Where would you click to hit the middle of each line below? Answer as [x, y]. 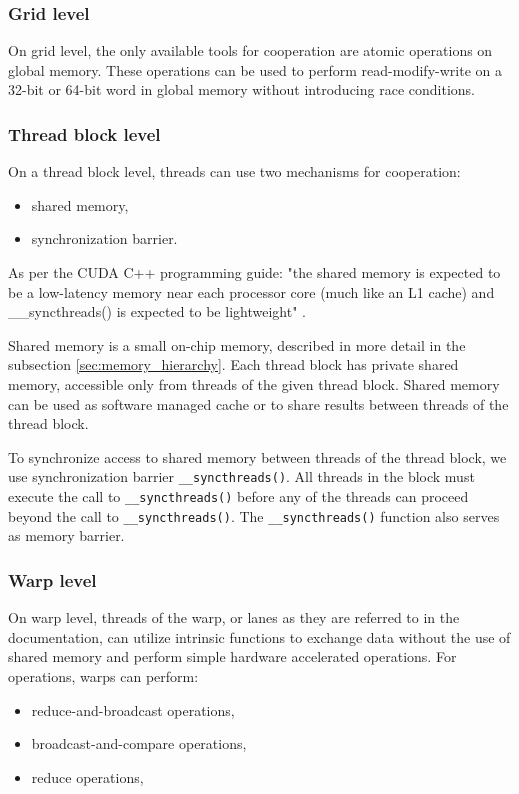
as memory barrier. [66, 535]
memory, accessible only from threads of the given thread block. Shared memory [254, 383]
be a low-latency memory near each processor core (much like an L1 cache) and [251, 291]
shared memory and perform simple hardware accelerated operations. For [232, 656]
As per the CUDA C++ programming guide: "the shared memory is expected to [254, 272]
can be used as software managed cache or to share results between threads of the [258, 403]
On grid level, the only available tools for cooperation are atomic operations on [250, 50]
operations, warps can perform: [103, 675]
